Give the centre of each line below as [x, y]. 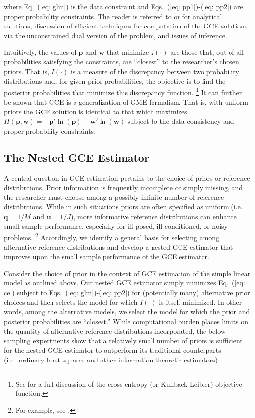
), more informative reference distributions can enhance [154, 216]
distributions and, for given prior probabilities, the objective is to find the [115, 81]
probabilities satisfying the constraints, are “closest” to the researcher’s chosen [122, 61]
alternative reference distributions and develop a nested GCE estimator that [119, 247]
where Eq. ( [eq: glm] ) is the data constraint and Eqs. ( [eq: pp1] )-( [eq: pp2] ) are [124, 6]
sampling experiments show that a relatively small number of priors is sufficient [123, 340]
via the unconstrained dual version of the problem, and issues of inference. [115, 35]
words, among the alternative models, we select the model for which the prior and [127, 311]
